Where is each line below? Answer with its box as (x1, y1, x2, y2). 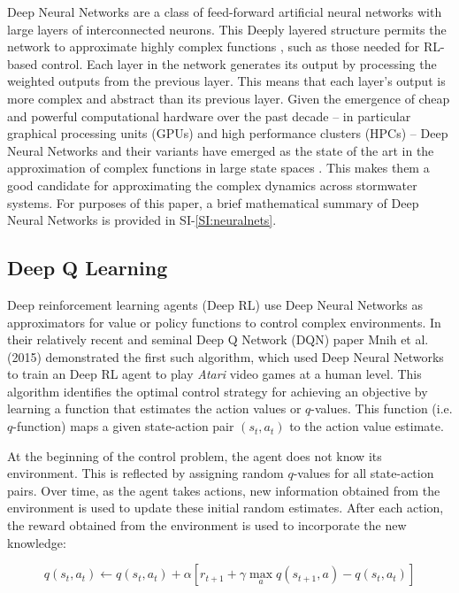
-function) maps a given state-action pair (12, 417, 234, 435)
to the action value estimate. (289, 417, 444, 435)
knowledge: (7, 533, 66, 551)
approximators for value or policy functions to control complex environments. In (7, 312, 441, 331)
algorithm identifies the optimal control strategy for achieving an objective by (7, 381, 428, 400)
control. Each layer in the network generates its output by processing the (41, 54, 437, 73)
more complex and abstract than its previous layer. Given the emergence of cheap (7, 89, 450, 107)
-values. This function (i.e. (310, 399, 453, 418)
